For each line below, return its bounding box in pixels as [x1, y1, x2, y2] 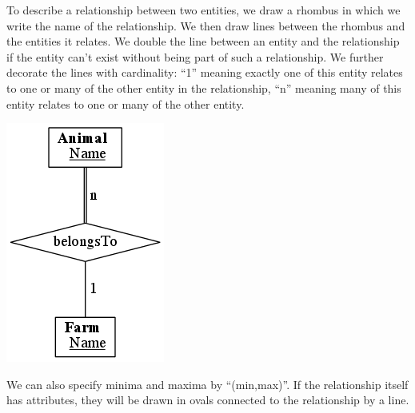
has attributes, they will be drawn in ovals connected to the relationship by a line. [6, 391, 409, 408]
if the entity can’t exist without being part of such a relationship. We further [6, 48, 384, 65]
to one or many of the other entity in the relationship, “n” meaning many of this [6, 79, 401, 96]
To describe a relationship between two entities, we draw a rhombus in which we [6, 2, 401, 18]
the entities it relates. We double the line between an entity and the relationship [6, 33, 400, 50]
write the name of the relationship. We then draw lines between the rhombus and [6, 17, 405, 34]
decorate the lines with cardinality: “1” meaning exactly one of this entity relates [6, 64, 403, 81]
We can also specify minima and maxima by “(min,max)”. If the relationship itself [6, 375, 409, 392]
